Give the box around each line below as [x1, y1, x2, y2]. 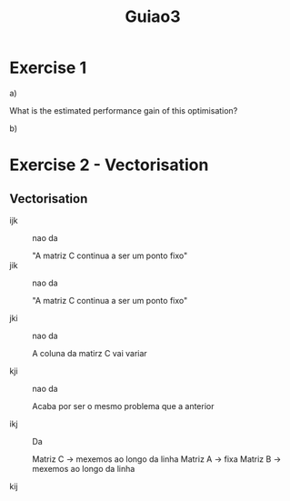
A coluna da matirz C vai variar [32, 347, 147, 358]
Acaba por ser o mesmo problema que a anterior [32, 400, 215, 411]
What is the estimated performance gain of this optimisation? [9, 105, 238, 115]
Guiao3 [125, 6, 181, 27]
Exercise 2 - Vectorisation [9, 155, 209, 175]
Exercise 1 [9, 57, 87, 78]
